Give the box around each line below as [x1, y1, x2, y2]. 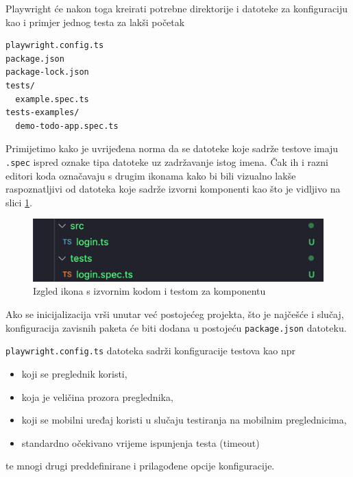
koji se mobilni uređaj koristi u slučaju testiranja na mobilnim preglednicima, [21, 413, 347, 427]
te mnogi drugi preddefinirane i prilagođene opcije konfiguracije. [5, 458, 275, 473]
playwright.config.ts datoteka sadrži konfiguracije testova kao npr [5, 343, 296, 358]
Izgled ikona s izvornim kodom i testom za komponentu [33, 284, 266, 298]
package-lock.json [5, 67, 89, 77]
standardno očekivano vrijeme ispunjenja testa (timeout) [21, 435, 260, 450]
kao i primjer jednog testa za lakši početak [5, 14, 185, 29]
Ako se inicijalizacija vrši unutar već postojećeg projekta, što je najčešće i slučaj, [5, 307, 344, 321]
